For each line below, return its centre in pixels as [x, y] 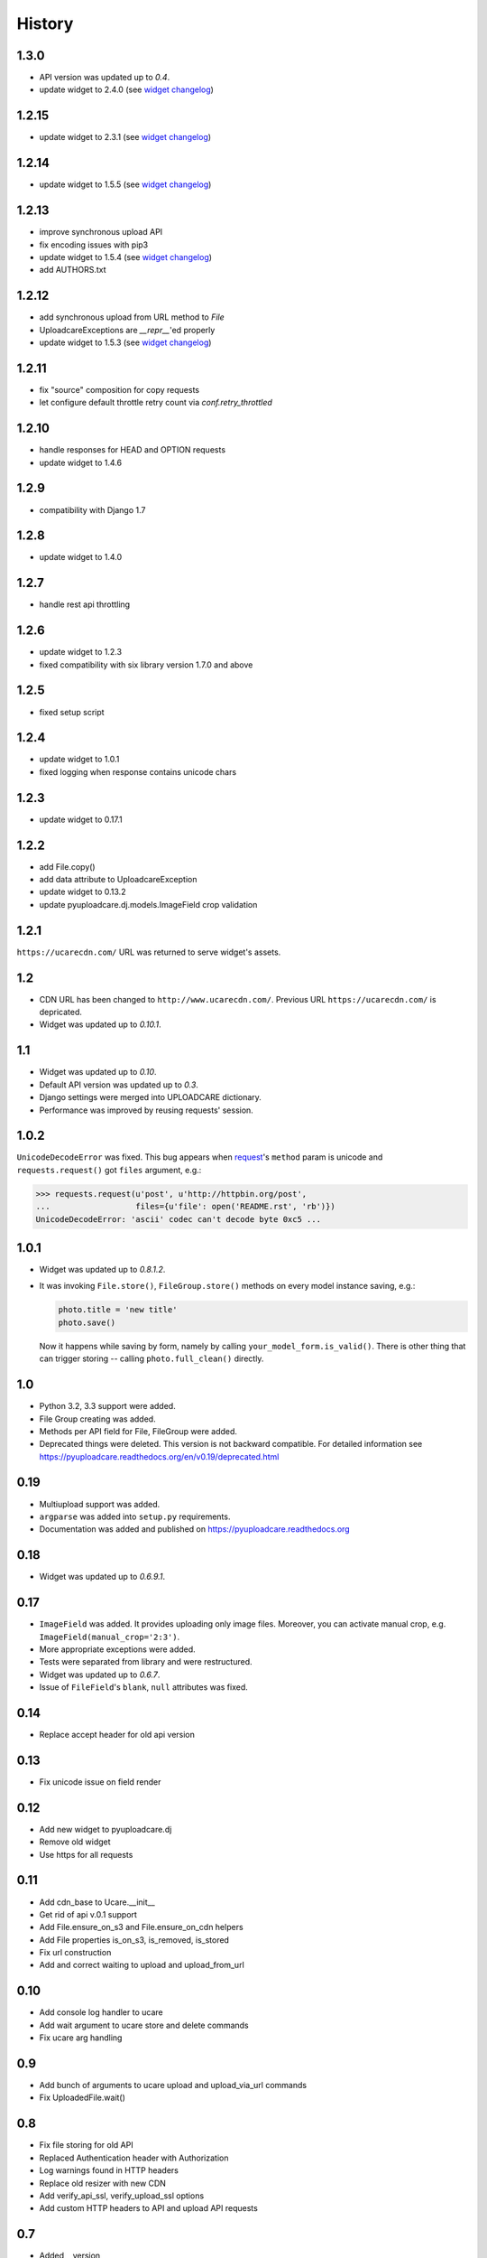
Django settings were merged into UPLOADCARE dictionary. [150, 1097]
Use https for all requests [86, 1854]
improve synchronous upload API [101, 232]
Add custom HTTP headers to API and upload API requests [149, 2208]
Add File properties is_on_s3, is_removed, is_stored [134, 1940]
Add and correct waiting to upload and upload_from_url [142, 1965]
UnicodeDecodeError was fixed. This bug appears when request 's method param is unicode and [200, 1157]
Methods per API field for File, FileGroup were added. [138, 1431]
